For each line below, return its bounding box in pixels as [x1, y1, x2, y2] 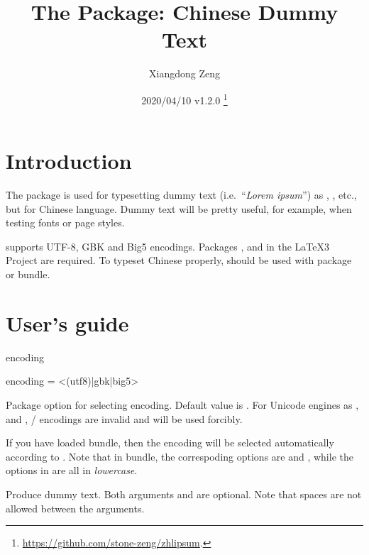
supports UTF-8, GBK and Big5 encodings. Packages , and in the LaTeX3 [6, 238, 330, 253]
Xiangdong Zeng [149, 66, 220, 81]
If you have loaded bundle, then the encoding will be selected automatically [6, 435, 334, 450]
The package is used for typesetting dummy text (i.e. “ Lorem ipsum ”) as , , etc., [6, 187, 357, 202]
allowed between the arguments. [6, 500, 145, 515]
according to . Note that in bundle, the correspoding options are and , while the [6, 449, 353, 463]
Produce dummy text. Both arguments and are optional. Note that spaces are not [6, 486, 362, 501]
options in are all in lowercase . [6, 463, 138, 478]
